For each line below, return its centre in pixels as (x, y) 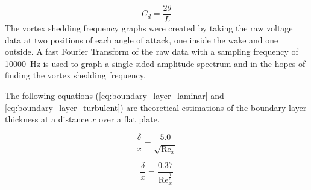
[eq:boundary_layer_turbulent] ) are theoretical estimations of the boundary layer (156, 107)
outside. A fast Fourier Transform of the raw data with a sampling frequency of (152, 52)
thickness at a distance (47, 119)
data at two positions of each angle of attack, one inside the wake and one (142, 40)
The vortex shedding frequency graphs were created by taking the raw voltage (149, 28)
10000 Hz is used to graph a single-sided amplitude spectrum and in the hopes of (155, 63)
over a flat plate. (129, 119)
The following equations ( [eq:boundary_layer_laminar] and (115, 96)
